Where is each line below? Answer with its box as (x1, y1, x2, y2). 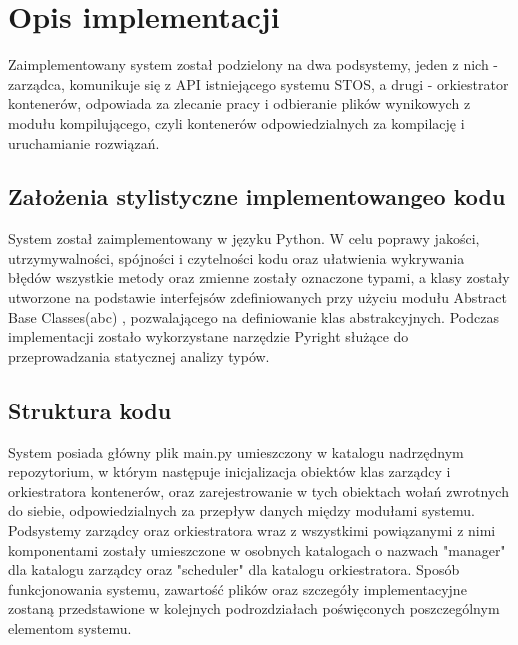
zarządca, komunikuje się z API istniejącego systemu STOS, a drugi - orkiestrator (8, 73, 509, 94)
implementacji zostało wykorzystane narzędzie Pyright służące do (8, 326, 409, 347)
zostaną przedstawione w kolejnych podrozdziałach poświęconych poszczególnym (8, 598, 500, 619)
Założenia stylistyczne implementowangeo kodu (8, 181, 506, 212)
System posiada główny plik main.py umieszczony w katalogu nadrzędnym (8, 441, 464, 462)
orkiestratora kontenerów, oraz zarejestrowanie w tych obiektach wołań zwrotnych (8, 480, 509, 501)
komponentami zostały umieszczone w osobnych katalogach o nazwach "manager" (8, 539, 506, 560)
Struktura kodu (8, 394, 172, 425)
